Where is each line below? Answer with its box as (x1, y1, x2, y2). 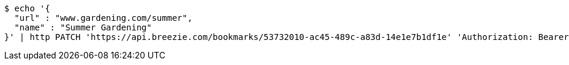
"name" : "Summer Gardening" (14, 23, 152, 32)
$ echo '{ (4, 4, 50, 13)
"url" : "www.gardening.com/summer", (14, 13, 192, 23)
